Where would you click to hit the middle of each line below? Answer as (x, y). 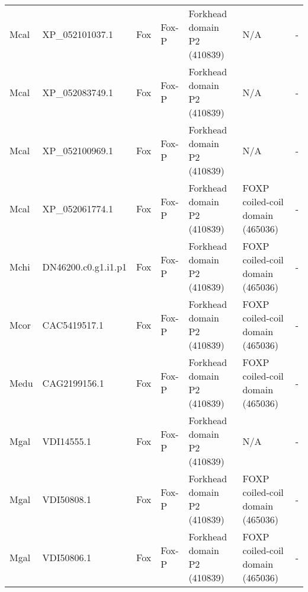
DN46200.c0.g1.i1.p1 (85, 266)
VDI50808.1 (67, 499)
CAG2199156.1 (73, 383)
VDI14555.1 (67, 441)
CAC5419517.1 (73, 324)
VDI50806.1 (67, 557)
